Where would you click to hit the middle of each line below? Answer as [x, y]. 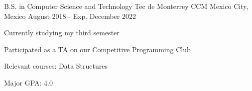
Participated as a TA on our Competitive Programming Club [97, 49]
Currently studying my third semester [62, 33]
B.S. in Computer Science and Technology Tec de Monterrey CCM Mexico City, [126, 6]
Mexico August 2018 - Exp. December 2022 [70, 16]
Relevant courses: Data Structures [56, 66]
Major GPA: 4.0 [28, 82]
